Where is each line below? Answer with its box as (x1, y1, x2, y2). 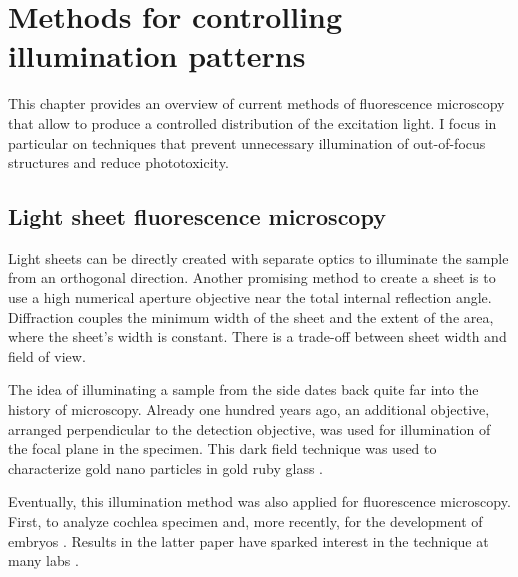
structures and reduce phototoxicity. (8, 152, 229, 173)
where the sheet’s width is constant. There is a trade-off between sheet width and (8, 326, 507, 347)
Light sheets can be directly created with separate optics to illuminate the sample (8, 247, 509, 268)
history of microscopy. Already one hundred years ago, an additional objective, (8, 399, 490, 420)
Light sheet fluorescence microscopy (8, 201, 386, 232)
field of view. (8, 345, 86, 366)
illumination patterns (8, 35, 306, 76)
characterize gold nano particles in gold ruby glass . (8, 457, 324, 478)
